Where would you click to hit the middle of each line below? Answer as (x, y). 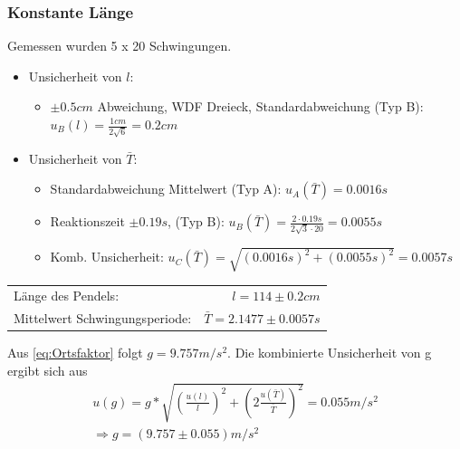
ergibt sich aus (48, 370)
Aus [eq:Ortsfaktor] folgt (75, 353)
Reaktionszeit (87, 221)
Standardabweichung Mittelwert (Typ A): (166, 189)
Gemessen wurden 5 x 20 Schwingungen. (120, 46)
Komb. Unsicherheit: (107, 257)
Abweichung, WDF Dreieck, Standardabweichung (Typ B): (260, 106)
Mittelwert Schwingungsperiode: (103, 318)
